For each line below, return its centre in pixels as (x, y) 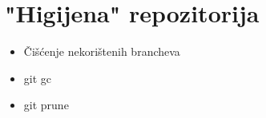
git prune (46, 105)
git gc (38, 78)
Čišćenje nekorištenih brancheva (102, 51)
